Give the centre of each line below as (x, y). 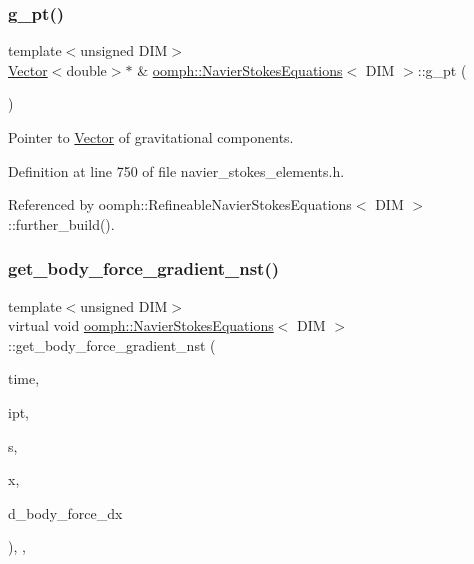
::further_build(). (61, 223)
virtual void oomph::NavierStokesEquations (141, 325)
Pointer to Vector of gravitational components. (151, 137)
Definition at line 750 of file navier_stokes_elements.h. (176, 170)
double (86, 69)
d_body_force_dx (65, 512)
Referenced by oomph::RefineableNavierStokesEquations (180, 204)
